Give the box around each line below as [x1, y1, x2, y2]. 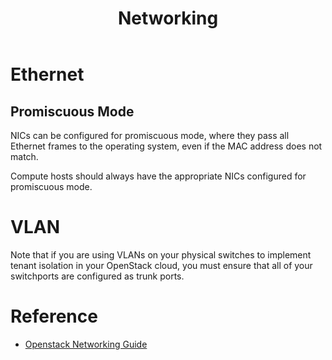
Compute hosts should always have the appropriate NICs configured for [10, 170, 307, 182]
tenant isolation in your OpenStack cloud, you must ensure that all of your [10, 259, 313, 271]
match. [10, 151, 39, 162]
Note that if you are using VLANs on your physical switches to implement [10, 248, 312, 261]
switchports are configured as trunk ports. [10, 270, 185, 282]
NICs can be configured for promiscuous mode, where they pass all [10, 130, 290, 141]
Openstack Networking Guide [24, 338, 148, 350]
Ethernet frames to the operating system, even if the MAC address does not [10, 140, 323, 152]
